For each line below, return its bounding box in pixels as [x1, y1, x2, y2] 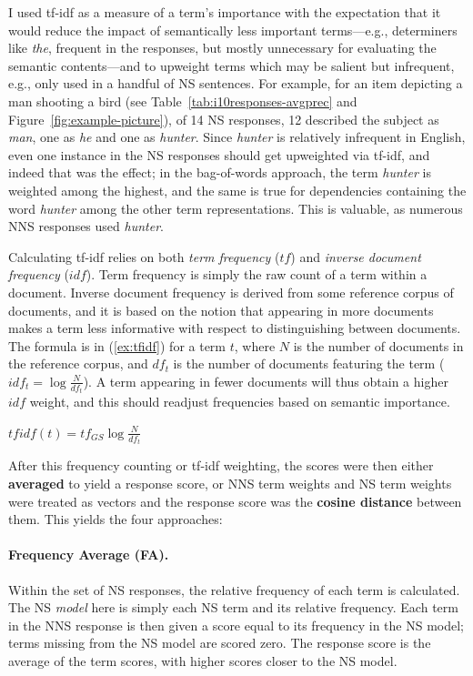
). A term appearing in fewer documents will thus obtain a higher [83, 371, 448, 390]
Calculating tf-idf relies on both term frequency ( [8, 247, 280, 266]
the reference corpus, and [8, 354, 148, 373]
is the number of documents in [293, 336, 464, 355]
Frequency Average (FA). [8, 545, 169, 564]
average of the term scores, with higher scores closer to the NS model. [8, 651, 398, 670]
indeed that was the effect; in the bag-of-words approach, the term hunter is [8, 163, 431, 182]
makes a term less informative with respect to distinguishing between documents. [8, 318, 461, 338]
